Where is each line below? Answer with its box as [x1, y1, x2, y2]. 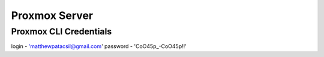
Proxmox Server [11, 9, 93, 22]
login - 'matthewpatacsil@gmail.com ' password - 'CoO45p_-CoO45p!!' [11, 43, 187, 50]
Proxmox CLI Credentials [11, 26, 112, 37]
